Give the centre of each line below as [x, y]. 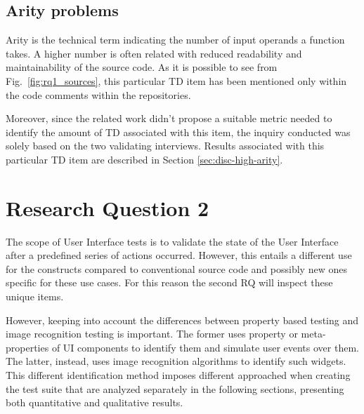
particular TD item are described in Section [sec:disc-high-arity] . [144, 159]
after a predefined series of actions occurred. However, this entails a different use [179, 255]
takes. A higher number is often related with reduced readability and [154, 53]
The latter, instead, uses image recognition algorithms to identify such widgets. [176, 361]
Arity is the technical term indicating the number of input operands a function [175, 40]
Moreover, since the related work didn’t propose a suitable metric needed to [169, 118]
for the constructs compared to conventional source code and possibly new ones [176, 268]
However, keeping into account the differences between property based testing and [182, 320]
